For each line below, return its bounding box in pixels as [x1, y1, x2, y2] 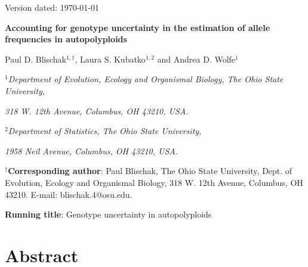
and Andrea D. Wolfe [157, 52, 236, 65]
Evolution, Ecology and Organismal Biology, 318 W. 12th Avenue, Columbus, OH [5, 176, 303, 188]
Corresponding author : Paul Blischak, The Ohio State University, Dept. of [8, 164, 292, 177]
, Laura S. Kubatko [75, 52, 146, 65]
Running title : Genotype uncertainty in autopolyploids [5, 208, 212, 221]
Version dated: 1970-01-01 [5, 1, 100, 13]
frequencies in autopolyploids [5, 33, 127, 45]
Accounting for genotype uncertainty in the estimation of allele [5, 21, 270, 33]
